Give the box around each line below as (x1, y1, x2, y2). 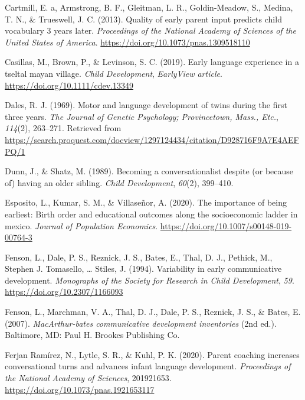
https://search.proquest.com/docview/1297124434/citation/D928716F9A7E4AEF (5, 133, 299, 145)
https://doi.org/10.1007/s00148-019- (160, 219, 292, 232)
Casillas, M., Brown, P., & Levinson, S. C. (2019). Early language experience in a (5, 56, 299, 68)
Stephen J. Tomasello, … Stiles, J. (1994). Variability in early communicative (5, 262, 282, 275)
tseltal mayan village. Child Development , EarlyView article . (5, 67, 222, 79)
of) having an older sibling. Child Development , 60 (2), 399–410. (5, 176, 234, 188)
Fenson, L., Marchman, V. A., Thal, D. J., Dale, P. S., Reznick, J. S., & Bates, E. (5, 305, 301, 318)
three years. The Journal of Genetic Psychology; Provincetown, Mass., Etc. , (5, 110, 279, 122)
